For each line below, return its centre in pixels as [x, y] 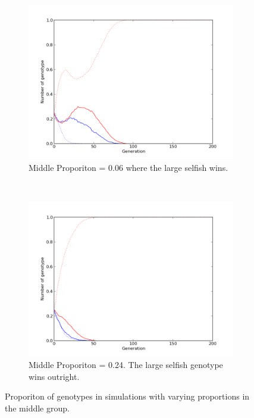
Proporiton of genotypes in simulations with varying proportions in [127, 396]
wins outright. [54, 376]
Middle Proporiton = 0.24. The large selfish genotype [126, 364]
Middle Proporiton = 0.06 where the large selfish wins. [128, 167]
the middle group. [37, 408]
